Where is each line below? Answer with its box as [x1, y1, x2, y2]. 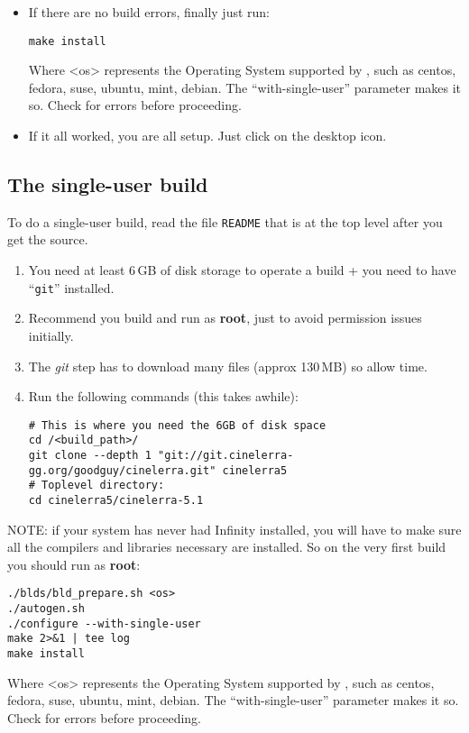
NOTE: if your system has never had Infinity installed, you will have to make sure [7, 519, 462, 538]
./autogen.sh [7, 602, 85, 616]
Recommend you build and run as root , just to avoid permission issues [28, 308, 422, 327]
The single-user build [7, 170, 208, 198]
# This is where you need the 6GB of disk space [28, 418, 326, 432]
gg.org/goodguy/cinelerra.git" [28, 463, 216, 477]
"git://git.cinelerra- [157, 449, 294, 463]
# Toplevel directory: [28, 479, 165, 492]
